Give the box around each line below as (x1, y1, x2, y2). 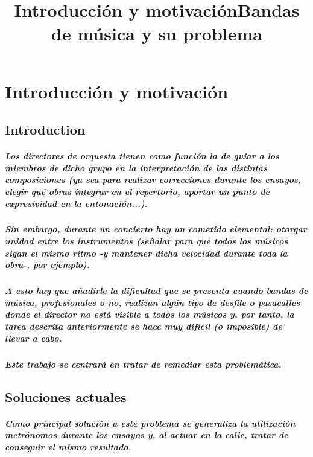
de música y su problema (51, 21, 262, 46)
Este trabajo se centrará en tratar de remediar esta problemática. (5, 357, 282, 370)
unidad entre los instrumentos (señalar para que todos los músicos (5, 235, 288, 248)
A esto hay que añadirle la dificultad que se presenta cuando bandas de (5, 284, 308, 297)
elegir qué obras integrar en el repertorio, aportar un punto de (5, 185, 270, 197)
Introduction (5, 120, 86, 139)
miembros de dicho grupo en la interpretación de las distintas (5, 161, 267, 174)
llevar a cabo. (5, 331, 62, 344)
